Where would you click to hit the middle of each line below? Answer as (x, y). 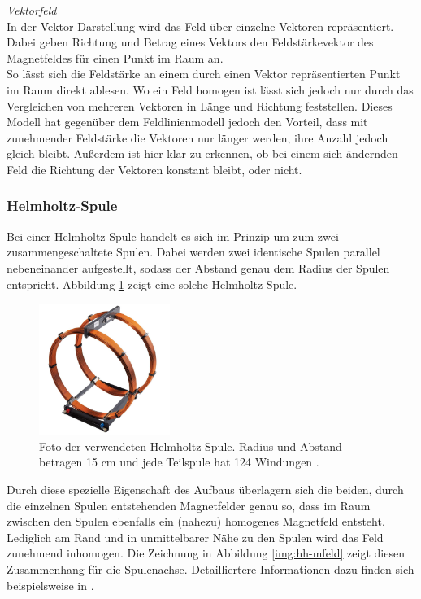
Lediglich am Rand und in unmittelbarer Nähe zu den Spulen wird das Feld (195, 537)
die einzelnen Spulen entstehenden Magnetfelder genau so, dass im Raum (189, 505)
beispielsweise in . (50, 585)
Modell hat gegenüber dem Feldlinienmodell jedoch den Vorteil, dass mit (187, 122)
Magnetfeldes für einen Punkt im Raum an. (115, 57)
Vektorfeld (32, 10)
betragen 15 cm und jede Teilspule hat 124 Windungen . (179, 462)
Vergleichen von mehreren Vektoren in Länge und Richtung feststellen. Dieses (200, 105)
